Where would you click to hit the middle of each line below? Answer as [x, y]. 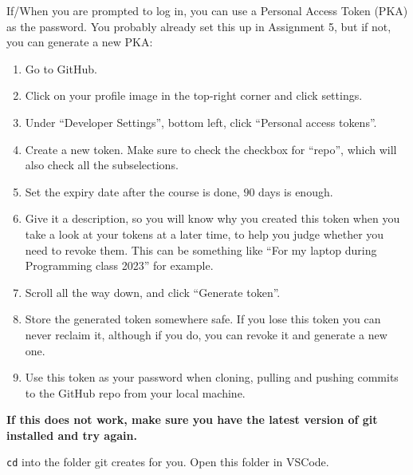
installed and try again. [72, 435]
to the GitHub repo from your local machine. [135, 392]
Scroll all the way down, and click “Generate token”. [153, 292]
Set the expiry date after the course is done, [132, 191]
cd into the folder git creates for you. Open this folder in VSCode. [168, 462]
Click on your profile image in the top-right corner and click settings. [194, 95]
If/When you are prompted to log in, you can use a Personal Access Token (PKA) [207, 10]
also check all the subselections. [102, 165]
